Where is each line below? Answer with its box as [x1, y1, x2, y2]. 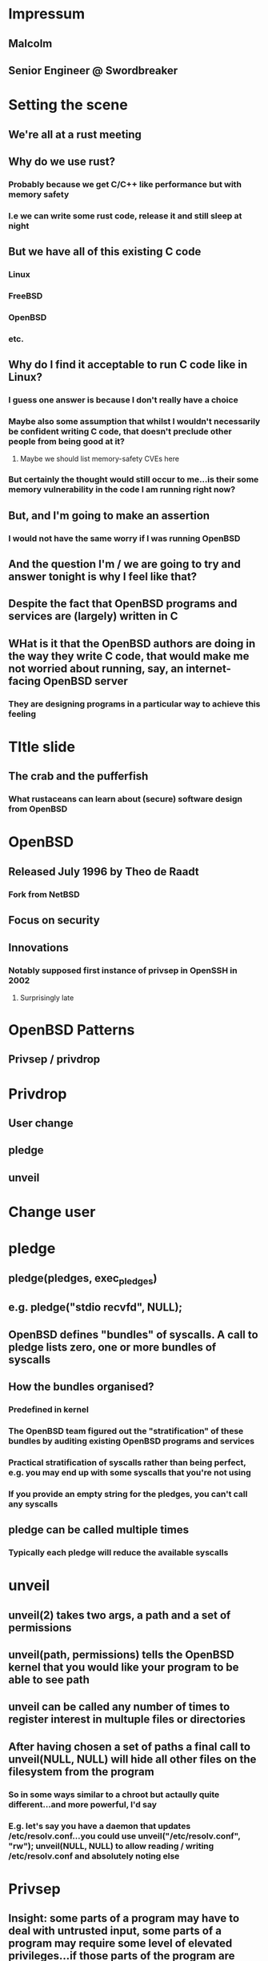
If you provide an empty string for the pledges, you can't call [8, 1488, 248, 1499]
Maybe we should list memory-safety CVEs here [19, 454, 180, 464]
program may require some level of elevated [8, 1937, 233, 1951]
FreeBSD [8, 290, 43, 302]
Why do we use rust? [8, 154, 116, 168]
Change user [8, 1203, 96, 1221]
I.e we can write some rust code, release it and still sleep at [8, 210, 242, 221]
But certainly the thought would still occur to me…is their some [8, 474, 259, 485]
